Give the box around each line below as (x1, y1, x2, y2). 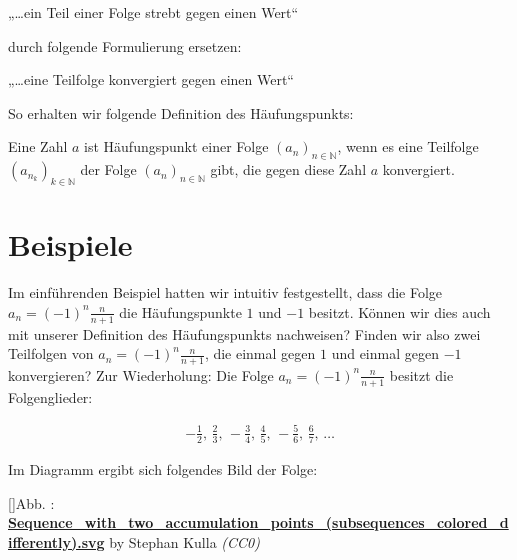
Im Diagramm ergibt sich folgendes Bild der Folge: (8, 459, 318, 480)
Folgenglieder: (8, 386, 93, 407)
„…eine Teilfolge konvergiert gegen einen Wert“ (8, 69, 294, 90)
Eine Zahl (8, 136, 68, 157)
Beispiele (8, 224, 133, 265)
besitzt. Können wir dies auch (308, 301, 491, 322)
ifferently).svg (8, 532, 105, 552)
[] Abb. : (8, 492, 55, 513)
